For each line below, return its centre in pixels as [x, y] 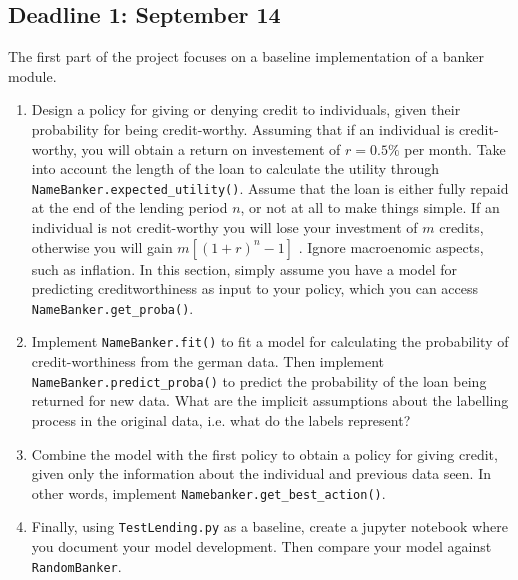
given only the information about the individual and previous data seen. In [261, 473]
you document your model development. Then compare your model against [261, 546]
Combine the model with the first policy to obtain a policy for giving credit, [264, 453]
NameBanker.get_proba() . [112, 307]
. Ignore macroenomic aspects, [391, 246]
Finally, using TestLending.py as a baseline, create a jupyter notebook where [269, 526]
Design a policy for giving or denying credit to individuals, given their [246, 109]
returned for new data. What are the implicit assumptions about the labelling [270, 400]
